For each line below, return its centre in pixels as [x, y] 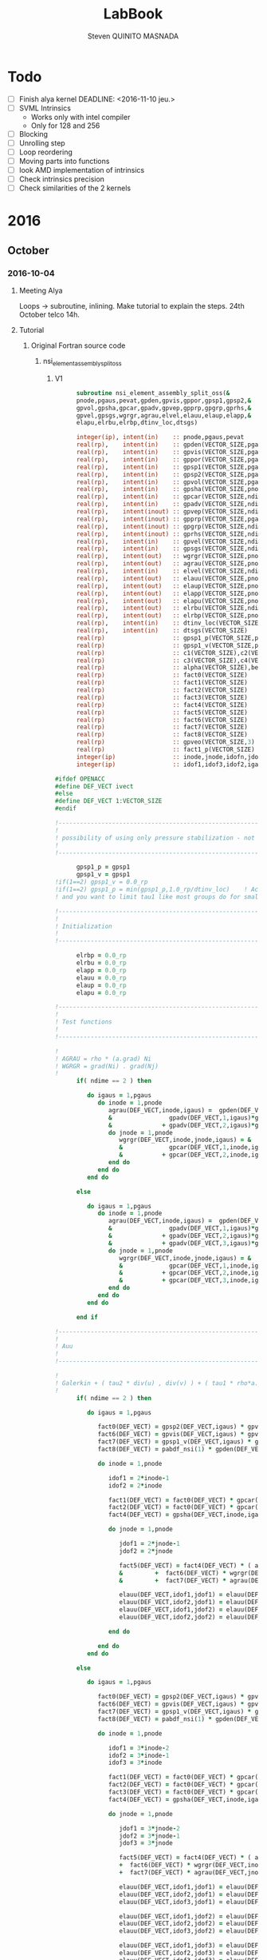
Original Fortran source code [78, 345]
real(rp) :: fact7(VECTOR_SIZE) [162, 727]
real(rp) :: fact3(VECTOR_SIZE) [162, 697]
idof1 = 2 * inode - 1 [139, 1478]
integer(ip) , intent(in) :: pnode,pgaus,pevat [160, 437]
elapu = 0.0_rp [101, 992]
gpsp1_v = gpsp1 [103, 875]
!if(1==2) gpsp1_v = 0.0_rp [101, 882]
